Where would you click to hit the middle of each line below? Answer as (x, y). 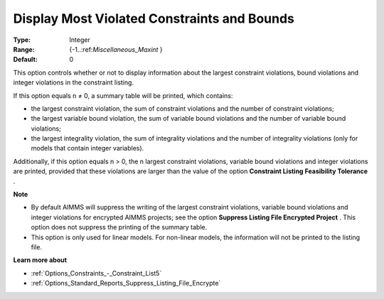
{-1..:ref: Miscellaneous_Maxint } (116, 49)
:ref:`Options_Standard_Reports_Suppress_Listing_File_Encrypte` (126, 283)
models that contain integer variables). (87, 148)
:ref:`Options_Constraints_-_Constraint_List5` (96, 273)
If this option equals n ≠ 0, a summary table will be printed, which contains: (123, 95)
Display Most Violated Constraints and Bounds (154, 18)
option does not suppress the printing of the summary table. (119, 227)
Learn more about (40, 260)
